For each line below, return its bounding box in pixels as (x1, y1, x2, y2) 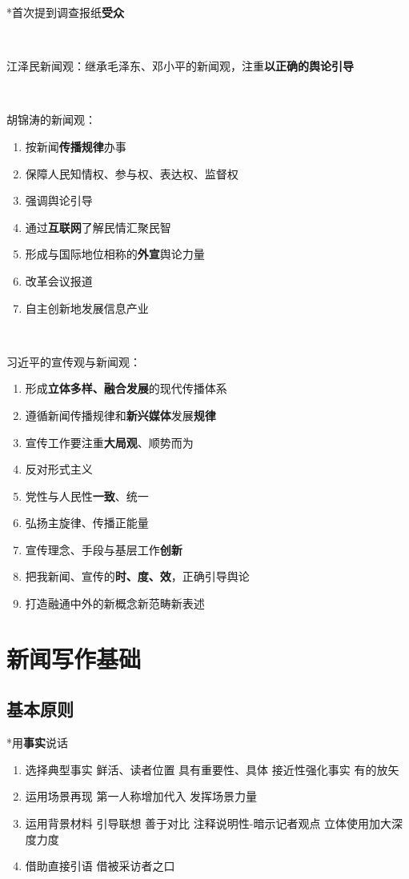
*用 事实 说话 (6, 734, 68, 751)
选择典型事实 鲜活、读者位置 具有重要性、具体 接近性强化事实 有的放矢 (25, 761, 399, 777)
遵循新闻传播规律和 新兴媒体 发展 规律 (25, 406, 216, 423)
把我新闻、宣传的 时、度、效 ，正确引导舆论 (25, 568, 250, 585)
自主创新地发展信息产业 (25, 299, 149, 316)
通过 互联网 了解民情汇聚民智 (25, 218, 171, 235)
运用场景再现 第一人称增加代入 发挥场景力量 (25, 788, 258, 805)
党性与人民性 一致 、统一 (25, 487, 149, 504)
